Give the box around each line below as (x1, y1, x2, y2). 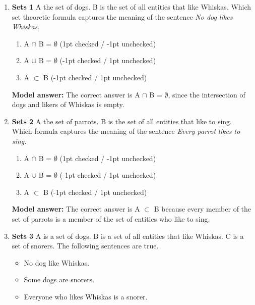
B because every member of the (154, 204, 251, 214)
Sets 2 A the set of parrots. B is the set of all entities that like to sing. (12, 116, 232, 126)
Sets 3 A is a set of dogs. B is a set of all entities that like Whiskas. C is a (12, 230, 244, 241)
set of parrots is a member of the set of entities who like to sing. (12, 213, 210, 224)
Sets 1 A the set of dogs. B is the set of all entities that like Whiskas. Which (12, 2, 251, 12)
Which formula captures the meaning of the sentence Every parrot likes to (12, 126, 240, 136)
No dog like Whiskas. (24, 257, 90, 268)
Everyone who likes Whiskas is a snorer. (24, 291, 148, 301)
